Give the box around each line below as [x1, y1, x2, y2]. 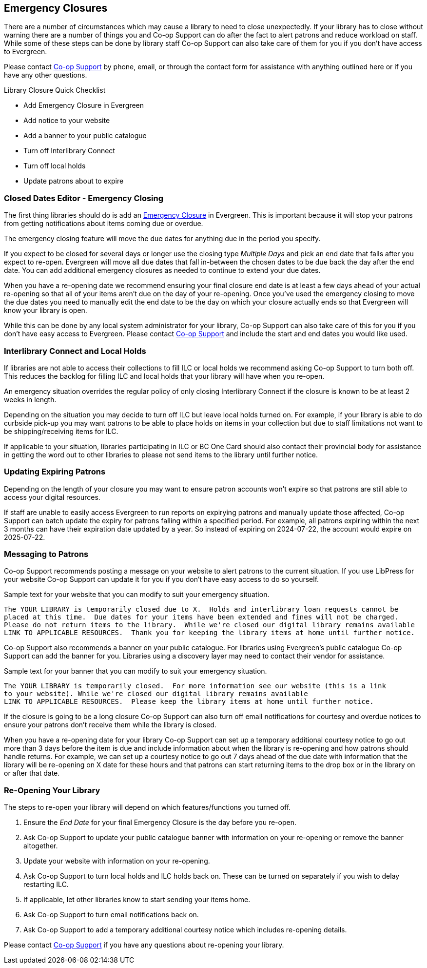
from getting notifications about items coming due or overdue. [4, 219, 203, 228]
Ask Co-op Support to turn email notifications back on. [23, 910, 199, 919]
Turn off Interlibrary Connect [23, 146, 115, 155]
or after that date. [4, 769, 60, 778]
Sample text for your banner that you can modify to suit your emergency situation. [4, 667, 267, 676]
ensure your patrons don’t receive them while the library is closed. [4, 721, 216, 729]
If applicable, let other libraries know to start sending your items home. [23, 895, 251, 904]
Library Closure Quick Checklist [4, 86, 106, 95]
